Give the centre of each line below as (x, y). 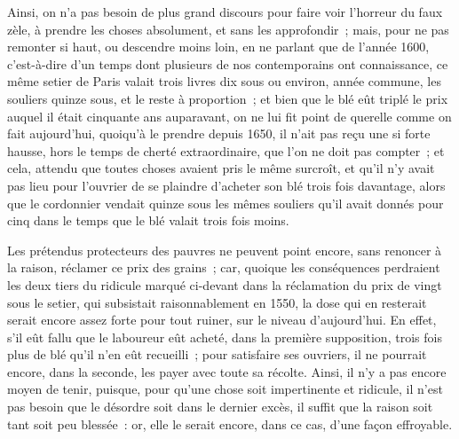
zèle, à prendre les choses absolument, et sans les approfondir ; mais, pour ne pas (228, 29)
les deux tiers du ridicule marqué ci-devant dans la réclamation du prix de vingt (225, 284)
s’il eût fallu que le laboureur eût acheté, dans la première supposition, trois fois (225, 337)
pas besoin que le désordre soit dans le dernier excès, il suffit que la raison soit (220, 407)
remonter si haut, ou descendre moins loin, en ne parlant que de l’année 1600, (218, 47)
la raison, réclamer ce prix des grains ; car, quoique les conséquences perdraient (224, 267)
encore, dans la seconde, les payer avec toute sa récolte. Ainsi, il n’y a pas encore (227, 371)
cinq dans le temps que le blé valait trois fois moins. (148, 220)
